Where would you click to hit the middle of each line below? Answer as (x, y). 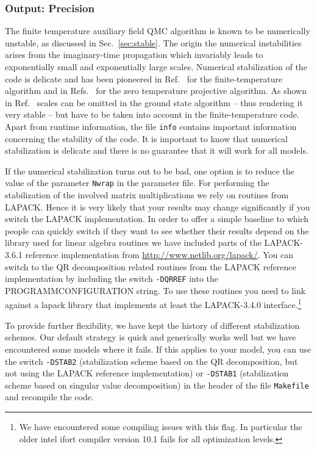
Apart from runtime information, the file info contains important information (151, 126)
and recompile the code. (49, 397)
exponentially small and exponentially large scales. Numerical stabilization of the (156, 66)
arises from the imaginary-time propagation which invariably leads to (134, 55)
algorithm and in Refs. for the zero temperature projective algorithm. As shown (156, 91)
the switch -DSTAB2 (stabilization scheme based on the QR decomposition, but (151, 361)
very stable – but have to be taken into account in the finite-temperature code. (152, 114)
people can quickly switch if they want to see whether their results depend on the (157, 230)
